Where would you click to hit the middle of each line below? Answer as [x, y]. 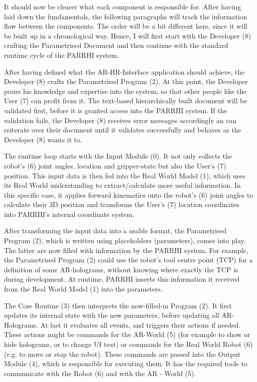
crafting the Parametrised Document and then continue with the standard [116, 45]
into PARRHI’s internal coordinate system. [69, 214]
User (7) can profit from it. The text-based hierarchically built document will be [126, 101]
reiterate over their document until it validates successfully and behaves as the [123, 130]
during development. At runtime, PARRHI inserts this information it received [122, 279]
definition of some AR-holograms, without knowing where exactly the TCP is [121, 269]
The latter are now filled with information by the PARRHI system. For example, [126, 250]
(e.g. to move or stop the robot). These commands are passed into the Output [122, 354]
